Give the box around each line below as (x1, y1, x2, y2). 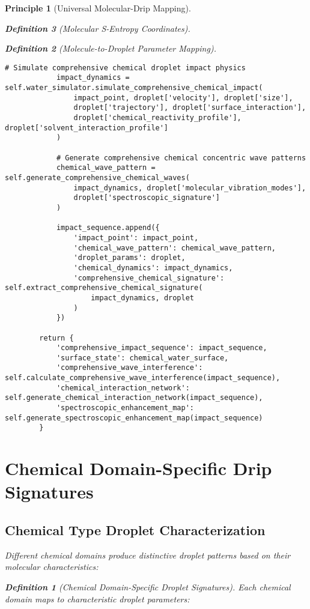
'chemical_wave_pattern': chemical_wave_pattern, (73, 243, 276, 252)
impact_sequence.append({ (56, 223, 160, 232)
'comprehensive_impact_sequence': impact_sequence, (56, 344, 267, 353)
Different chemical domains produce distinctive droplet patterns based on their (5, 548, 291, 561)
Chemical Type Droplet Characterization (5, 521, 266, 539)
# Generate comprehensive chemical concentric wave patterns (56, 153, 306, 162)
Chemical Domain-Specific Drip (5, 456, 272, 480)
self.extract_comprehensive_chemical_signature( (5, 283, 203, 292)
